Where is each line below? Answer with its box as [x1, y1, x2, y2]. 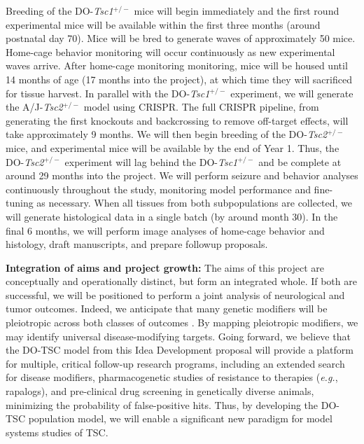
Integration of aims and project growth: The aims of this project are [6, 260, 325, 275]
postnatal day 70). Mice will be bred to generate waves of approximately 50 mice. [6, 31, 356, 46]
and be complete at [258, 154, 342, 169]
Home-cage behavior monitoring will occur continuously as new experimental [6, 44, 335, 59]
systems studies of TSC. [6, 424, 108, 439]
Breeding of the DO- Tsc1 [6, 4, 113, 18]
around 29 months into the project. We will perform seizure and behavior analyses [6, 168, 358, 183]
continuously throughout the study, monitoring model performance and [6, 181, 311, 196]
